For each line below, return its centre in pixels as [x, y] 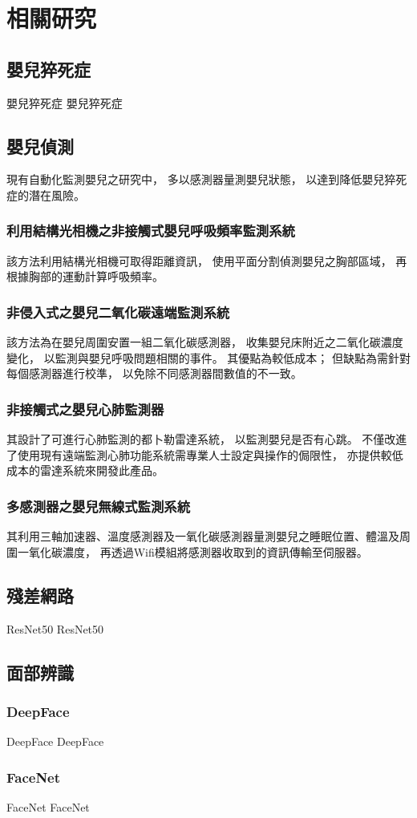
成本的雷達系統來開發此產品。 [85, 470]
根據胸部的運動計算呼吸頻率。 [85, 276]
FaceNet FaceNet [48, 806]
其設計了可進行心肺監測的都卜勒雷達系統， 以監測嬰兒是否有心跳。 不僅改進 [207, 439]
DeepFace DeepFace [55, 741]
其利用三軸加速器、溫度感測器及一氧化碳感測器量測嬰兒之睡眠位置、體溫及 [203, 536]
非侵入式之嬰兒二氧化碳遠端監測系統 [118, 312]
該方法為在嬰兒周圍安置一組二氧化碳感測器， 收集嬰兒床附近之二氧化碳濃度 [205, 342]
